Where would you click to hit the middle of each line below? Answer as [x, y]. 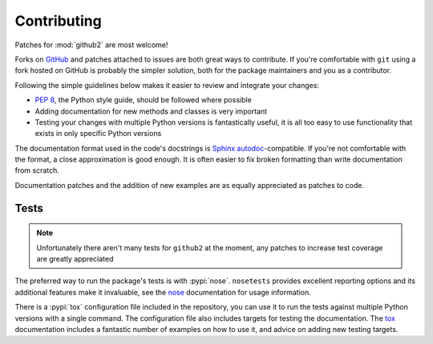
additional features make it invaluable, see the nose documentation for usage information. [163, 292]
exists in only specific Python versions [98, 134]
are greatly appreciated [75, 259]
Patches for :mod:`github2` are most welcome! [91, 45]
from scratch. [37, 170]
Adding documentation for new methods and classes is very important [151, 111]
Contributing [58, 21]
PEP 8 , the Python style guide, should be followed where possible [143, 100]
